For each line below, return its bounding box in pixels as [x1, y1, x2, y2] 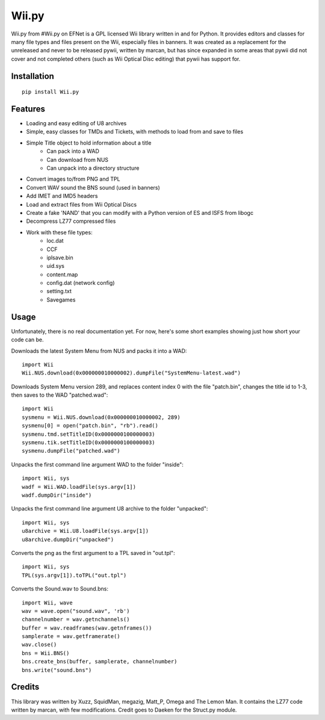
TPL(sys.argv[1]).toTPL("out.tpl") [22, 572, 127, 579]
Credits [11, 682, 40, 692]
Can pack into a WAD [46, 147, 99, 155]
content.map [46, 271, 78, 278]
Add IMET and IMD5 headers [26, 193, 98, 200]
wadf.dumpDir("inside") [22, 492, 92, 498]
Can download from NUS [46, 156, 108, 163]
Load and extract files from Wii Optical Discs [26, 200, 137, 208]
